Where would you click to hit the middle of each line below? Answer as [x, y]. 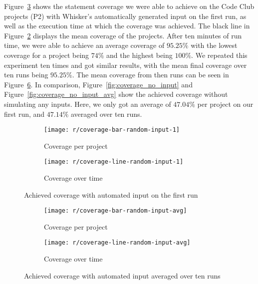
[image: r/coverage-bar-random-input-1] [112, 130]
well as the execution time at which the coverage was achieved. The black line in [127, 26]
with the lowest [214, 45]
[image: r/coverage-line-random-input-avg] [117, 243]
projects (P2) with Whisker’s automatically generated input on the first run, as [125, 16]
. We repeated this [219, 55]
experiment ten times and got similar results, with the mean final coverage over [126, 65]
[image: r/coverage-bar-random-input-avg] [116, 211]
